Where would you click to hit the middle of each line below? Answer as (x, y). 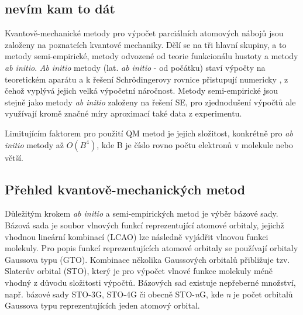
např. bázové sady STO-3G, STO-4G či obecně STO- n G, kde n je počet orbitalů (149, 294)
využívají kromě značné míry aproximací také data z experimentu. (123, 113)
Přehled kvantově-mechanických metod (125, 189)
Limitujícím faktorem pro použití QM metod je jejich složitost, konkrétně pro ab (149, 133)
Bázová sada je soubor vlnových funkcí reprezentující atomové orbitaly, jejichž (144, 225)
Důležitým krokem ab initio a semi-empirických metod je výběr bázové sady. (142, 213)
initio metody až (35, 144)
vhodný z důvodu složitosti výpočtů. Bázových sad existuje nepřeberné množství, (150, 282)
